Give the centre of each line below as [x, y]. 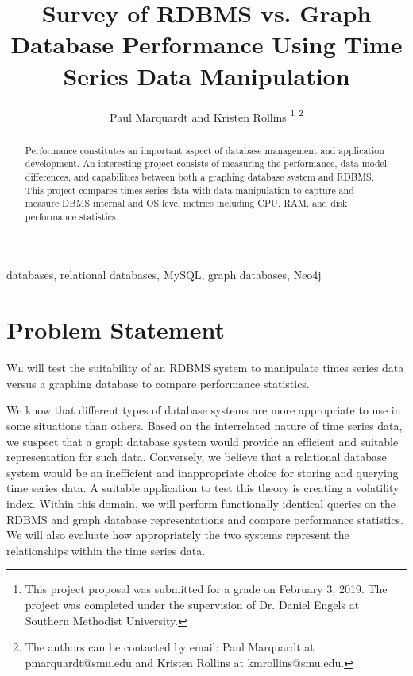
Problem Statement [116, 330]
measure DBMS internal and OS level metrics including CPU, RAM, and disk [186, 203]
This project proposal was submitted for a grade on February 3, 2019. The [206, 589]
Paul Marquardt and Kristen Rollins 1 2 [206, 115]
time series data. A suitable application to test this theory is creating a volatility [203, 488]
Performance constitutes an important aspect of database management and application [205, 150]
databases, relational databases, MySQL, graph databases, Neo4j [164, 275]
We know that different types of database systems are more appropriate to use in [204, 410]
